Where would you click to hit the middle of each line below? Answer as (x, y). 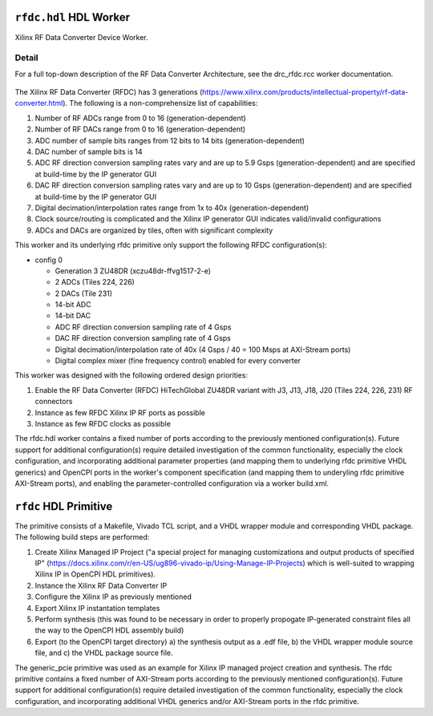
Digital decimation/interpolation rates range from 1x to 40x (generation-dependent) (172, 208)
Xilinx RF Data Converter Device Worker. (81, 37)
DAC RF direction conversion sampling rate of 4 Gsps (143, 338)
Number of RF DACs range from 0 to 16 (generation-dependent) (140, 129)
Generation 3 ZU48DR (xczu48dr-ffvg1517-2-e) (133, 271)
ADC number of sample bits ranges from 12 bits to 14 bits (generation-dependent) (170, 140)
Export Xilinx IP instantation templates (97, 608)
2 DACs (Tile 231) (83, 293)
